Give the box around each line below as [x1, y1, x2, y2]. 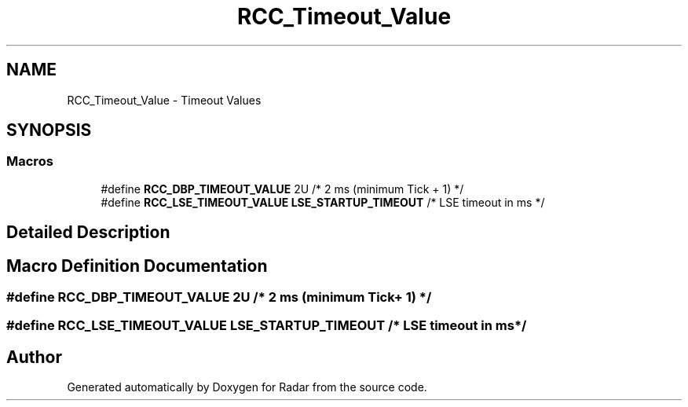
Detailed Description [6, 222, 170, 243]
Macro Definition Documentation [6, 255, 268, 276]
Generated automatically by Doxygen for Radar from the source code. [67, 380, 427, 394]
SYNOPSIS [6, 120, 92, 141]
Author [6, 346, 62, 367]
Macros [6, 153, 53, 170]
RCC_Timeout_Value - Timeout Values [67, 93, 262, 107]
